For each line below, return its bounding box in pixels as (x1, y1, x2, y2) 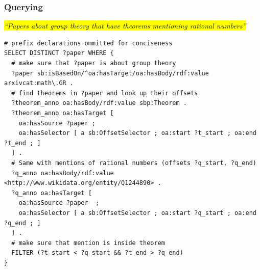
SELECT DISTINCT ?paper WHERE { (4, 49, 114, 57)
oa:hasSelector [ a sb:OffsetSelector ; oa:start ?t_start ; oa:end (18, 129, 256, 137)
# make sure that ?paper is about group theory (11, 60, 176, 67)
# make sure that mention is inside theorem (11, 239, 165, 247)
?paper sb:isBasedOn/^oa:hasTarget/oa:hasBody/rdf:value (11, 69, 209, 77)
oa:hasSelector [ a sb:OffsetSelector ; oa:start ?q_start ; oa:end (18, 209, 256, 217)
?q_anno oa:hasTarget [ (11, 189, 92, 197)
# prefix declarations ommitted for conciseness (4, 39, 173, 47)
